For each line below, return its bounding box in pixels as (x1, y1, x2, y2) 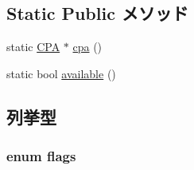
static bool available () (6, 65, 116, 81)
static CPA (6, 38, 60, 55)
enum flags (6, 146, 76, 166)
